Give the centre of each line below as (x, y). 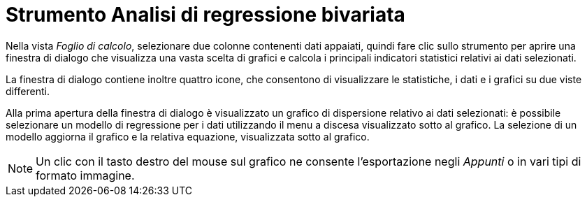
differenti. (28, 91)
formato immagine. (85, 175)
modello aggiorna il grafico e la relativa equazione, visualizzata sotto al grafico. (188, 136)
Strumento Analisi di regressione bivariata (205, 15)
